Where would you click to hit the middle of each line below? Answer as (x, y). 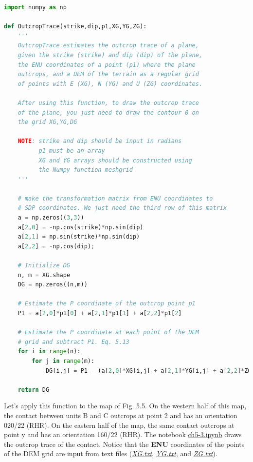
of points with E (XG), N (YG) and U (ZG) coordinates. (110, 84)
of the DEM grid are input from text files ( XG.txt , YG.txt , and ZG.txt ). (111, 453)
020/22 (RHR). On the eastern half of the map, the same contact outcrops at (119, 425)
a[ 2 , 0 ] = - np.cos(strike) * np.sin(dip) (81, 227)
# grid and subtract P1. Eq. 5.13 (73, 342)
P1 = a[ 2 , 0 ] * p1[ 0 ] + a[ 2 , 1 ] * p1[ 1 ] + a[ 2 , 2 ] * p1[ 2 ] (100, 313)
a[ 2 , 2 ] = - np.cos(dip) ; (56, 246)
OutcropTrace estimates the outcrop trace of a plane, (108, 46)
